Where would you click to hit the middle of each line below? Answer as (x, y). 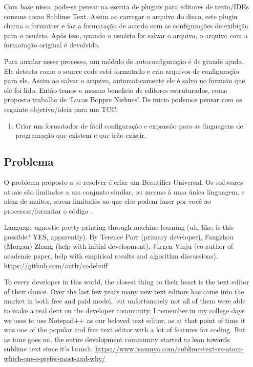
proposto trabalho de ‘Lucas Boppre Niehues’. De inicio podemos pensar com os (123, 99)
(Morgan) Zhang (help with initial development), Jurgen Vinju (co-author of (118, 246)
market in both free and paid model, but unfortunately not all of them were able (125, 301)
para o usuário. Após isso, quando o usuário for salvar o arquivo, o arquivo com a (126, 35)
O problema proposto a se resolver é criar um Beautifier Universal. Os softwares (124, 182)
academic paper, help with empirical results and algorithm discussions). (111, 256)
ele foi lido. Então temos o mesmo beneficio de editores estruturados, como (116, 90)
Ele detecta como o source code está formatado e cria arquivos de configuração (122, 71)
